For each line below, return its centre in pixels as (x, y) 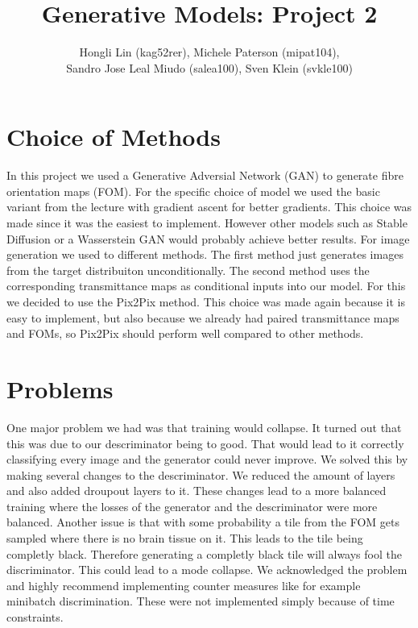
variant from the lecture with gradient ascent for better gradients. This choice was (209, 207)
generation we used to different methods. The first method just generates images (205, 254)
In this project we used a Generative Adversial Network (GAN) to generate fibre (205, 175)
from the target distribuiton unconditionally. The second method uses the (188, 270)
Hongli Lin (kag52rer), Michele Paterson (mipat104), (209, 52)
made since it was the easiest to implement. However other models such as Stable (207, 223)
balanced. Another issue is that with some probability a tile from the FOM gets (203, 522)
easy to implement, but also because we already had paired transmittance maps (203, 317)
